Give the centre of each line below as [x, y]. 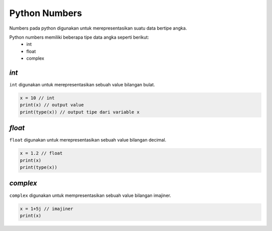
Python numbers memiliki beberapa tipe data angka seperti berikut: [79, 37]
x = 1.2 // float [41, 153]
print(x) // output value [52, 105]
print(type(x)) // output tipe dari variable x [80, 112]
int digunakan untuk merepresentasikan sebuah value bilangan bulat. [82, 85]
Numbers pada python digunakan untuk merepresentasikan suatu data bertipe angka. [98, 28]
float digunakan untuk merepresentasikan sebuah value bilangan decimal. [88, 140]
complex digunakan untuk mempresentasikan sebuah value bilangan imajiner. [90, 195]
